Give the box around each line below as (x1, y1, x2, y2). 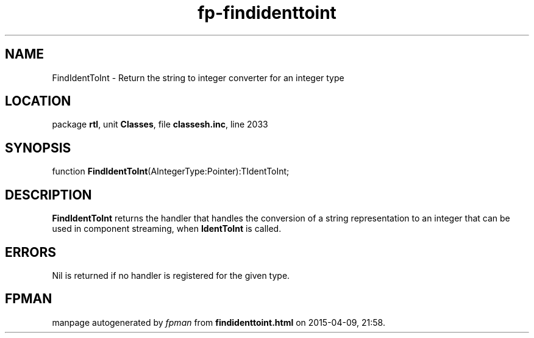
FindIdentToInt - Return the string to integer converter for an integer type (52, 72, 344, 83)
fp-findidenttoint (198, 2, 336, 23)
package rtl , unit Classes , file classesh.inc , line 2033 (52, 119, 268, 130)
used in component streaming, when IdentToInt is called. (52, 223, 282, 234)
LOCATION (5, 93, 71, 109)
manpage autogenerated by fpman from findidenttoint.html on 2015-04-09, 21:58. (52, 317, 385, 328)
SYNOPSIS (5, 140, 71, 156)
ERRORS (5, 244, 57, 260)
